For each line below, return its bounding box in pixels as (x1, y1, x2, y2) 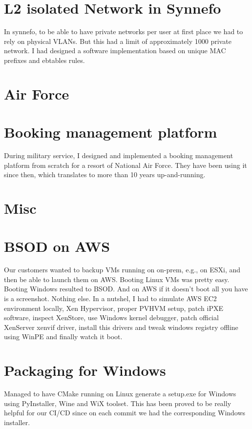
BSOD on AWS (4, 236, 110, 256)
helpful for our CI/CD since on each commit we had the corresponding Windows (4, 408, 246, 418)
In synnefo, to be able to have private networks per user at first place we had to (4, 26, 243, 37)
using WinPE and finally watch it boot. (4, 331, 123, 342)
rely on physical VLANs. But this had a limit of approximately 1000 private (4, 36, 231, 46)
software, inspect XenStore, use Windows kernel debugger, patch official (4, 312, 219, 323)
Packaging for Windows (4, 360, 166, 380)
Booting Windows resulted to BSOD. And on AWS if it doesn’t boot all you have (4, 284, 248, 294)
